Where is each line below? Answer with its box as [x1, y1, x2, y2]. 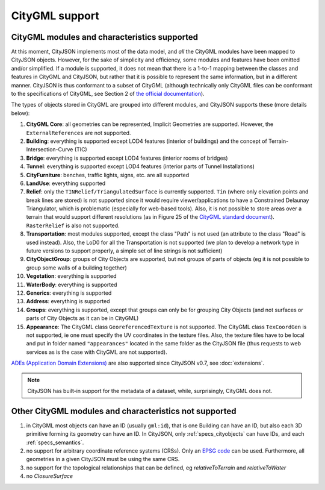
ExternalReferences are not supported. [26, 129, 131, 136]
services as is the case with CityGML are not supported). [26, 348, 168, 356]
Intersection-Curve [26, 146, 73, 153]
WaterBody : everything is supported [26, 281, 117, 288]
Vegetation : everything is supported [26, 272, 117, 280]
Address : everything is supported [26, 298, 110, 305]
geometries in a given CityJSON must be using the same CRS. [26, 456, 180, 463]
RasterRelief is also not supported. [26, 222, 120, 229]
